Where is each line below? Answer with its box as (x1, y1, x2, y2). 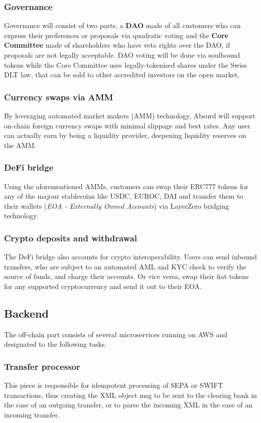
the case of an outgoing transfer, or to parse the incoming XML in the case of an (4, 399, 252, 410)
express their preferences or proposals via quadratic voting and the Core (4, 30, 228, 40)
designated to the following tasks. (4, 339, 107, 349)
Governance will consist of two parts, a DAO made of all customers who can (4, 20, 241, 31)
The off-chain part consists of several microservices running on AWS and (4, 329, 227, 339)
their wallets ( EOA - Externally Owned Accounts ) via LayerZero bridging (4, 200, 229, 211)
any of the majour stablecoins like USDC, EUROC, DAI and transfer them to (4, 191, 243, 201)
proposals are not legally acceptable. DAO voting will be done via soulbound (4, 50, 240, 60)
